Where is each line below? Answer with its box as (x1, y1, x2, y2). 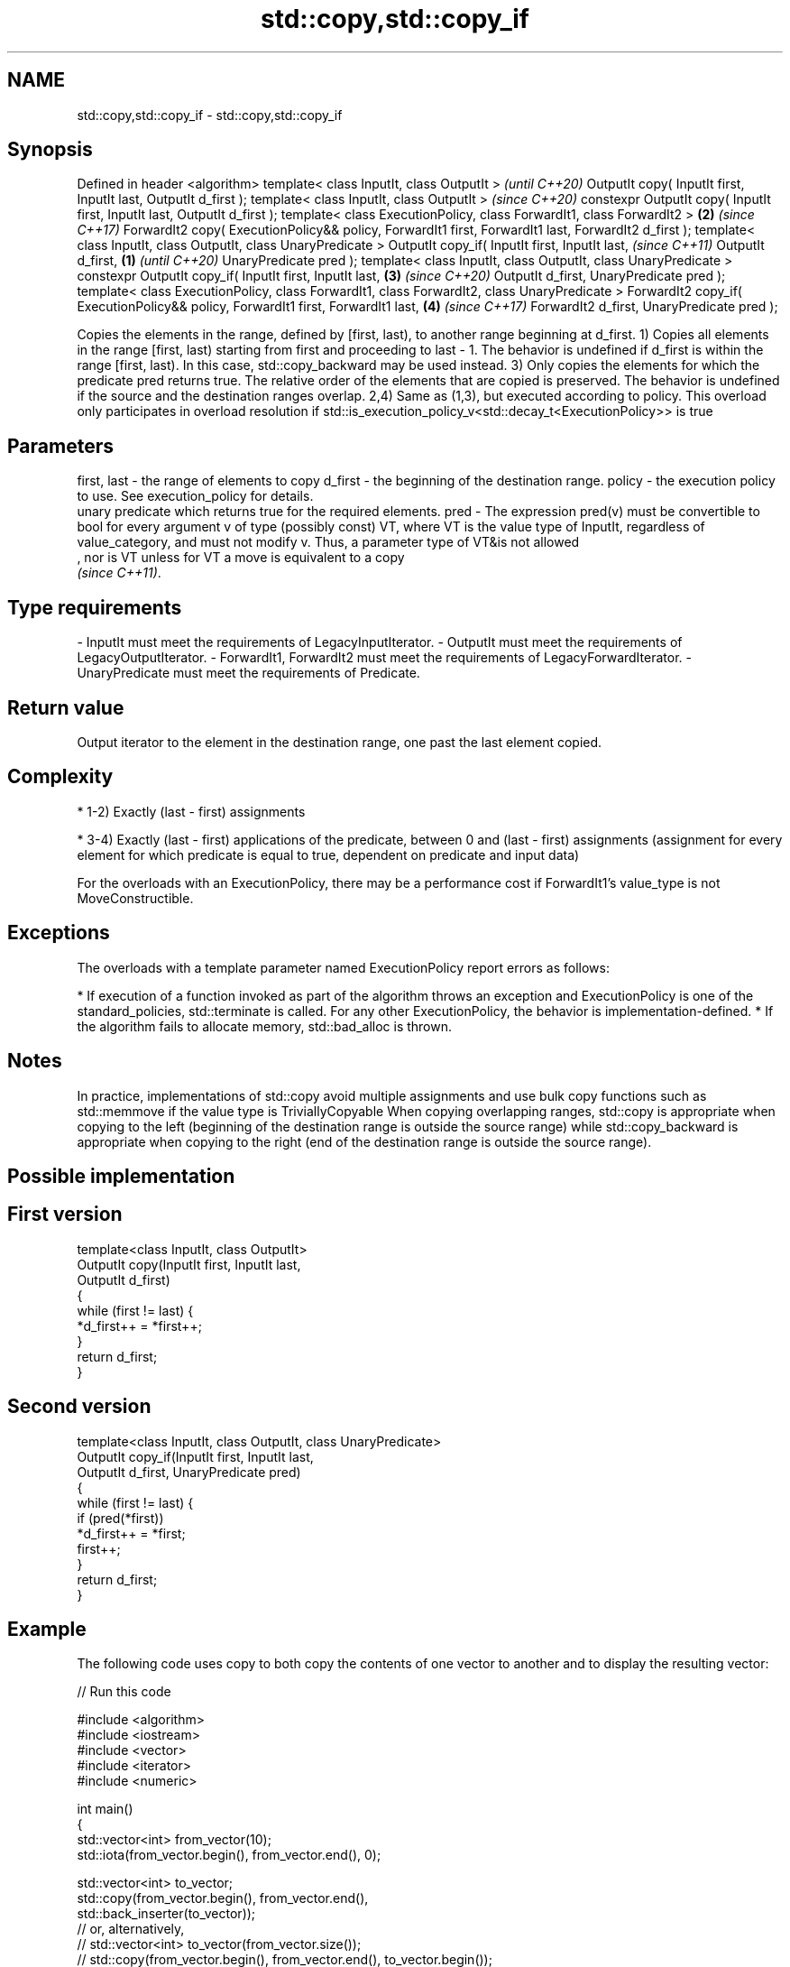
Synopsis (7, 138, 93, 162)
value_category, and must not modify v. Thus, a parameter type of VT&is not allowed (77, 534, 580, 550)
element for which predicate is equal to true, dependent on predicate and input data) (77, 846, 580, 863)
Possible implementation (7, 1164, 235, 1187)
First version (7, 1203, 123, 1226)
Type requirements (7, 596, 182, 619)
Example (7, 1618, 87, 1641)
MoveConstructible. (77, 890, 194, 906)
